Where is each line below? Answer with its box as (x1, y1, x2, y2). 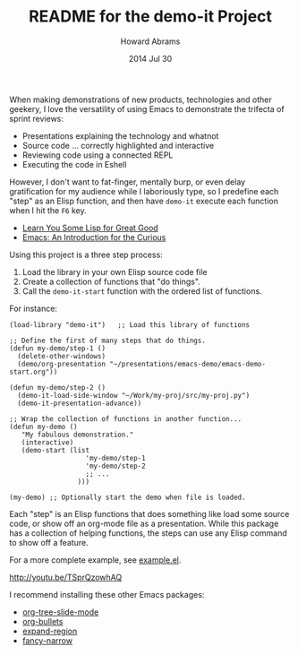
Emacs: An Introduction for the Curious (21, 231, 166, 243)
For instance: (9, 303, 58, 314)
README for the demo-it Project (28, 6, 273, 27)
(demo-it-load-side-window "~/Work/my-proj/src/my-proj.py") (17, 391, 251, 400)
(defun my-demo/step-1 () (9, 343, 106, 353)
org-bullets (21, 616, 64, 626)
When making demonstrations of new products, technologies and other (9, 94, 273, 105)
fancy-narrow (21, 634, 73, 646)
